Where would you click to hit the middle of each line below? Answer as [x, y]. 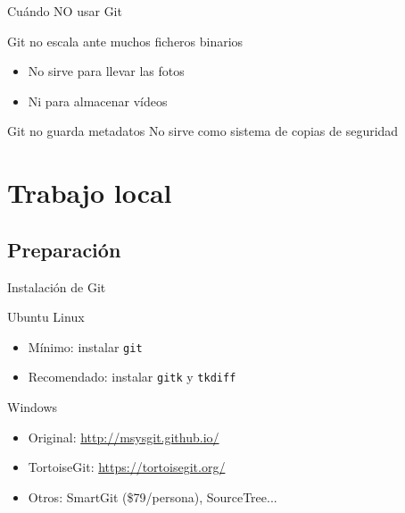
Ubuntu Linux [46, 317]
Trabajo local [90, 193]
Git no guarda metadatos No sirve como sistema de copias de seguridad [203, 131]
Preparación [64, 249]
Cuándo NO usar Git [65, 11]
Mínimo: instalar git [85, 346]
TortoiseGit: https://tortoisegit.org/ [127, 467]
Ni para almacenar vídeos [98, 101]
